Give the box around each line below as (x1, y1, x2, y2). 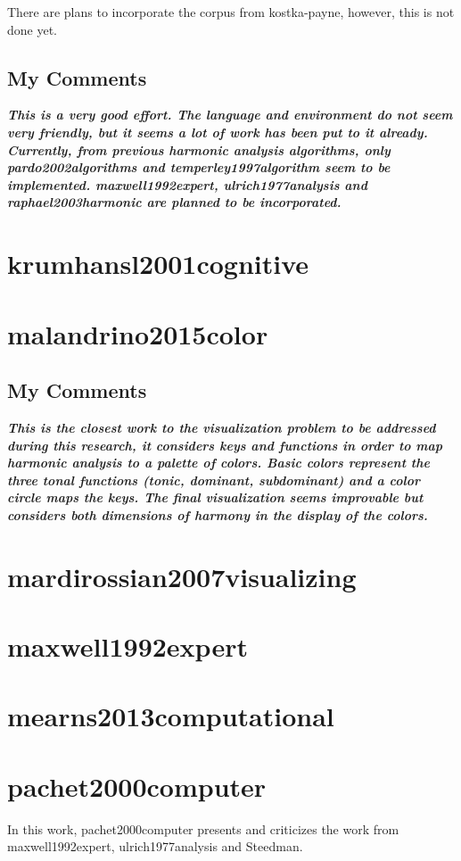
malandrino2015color (7, 315, 268, 352)
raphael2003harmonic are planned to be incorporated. (7, 193, 342, 211)
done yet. (7, 20, 57, 38)
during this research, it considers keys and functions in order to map (7, 435, 443, 454)
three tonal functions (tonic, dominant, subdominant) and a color (7, 470, 420, 489)
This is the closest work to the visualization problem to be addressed (7, 418, 436, 436)
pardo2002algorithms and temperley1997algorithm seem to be (7, 158, 391, 177)
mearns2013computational (7, 698, 334, 734)
